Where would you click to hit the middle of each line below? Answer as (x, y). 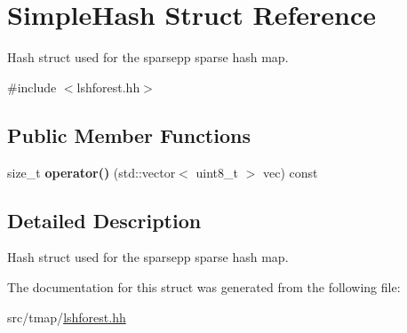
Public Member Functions (129, 135)
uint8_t (217, 172)
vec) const (290, 172)
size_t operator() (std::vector (92, 172)
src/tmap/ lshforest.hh (67, 317)
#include (32, 87)
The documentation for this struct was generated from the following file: (204, 286)
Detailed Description (104, 220)
